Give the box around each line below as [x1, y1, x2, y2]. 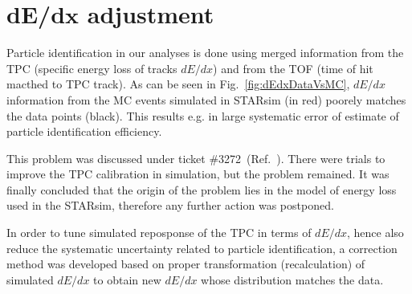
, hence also [347, 224, 404, 241]
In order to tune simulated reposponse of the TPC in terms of [6, 224, 312, 241]
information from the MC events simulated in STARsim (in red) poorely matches [6, 91, 406, 108]
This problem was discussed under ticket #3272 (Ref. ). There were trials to [6, 149, 385, 166]
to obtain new [93, 271, 161, 288]
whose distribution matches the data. [201, 271, 384, 288]
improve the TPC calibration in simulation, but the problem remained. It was [6, 165, 390, 182]
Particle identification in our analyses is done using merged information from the [6, 44, 404, 61]
